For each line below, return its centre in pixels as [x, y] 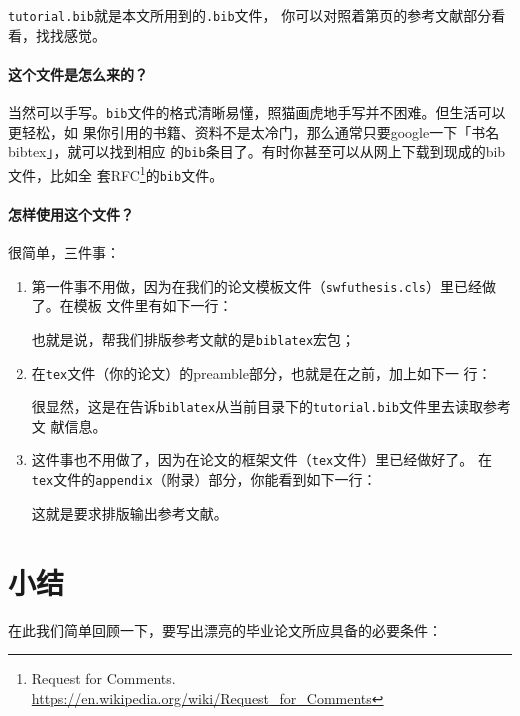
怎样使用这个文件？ [71, 213]
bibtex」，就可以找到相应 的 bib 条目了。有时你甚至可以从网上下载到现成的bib [257, 151]
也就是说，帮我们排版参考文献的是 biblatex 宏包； [193, 338]
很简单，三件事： [64, 252]
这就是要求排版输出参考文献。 [129, 512]
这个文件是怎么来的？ [78, 73]
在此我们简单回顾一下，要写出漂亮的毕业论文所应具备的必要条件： [225, 629]
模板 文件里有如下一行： [153, 305]
